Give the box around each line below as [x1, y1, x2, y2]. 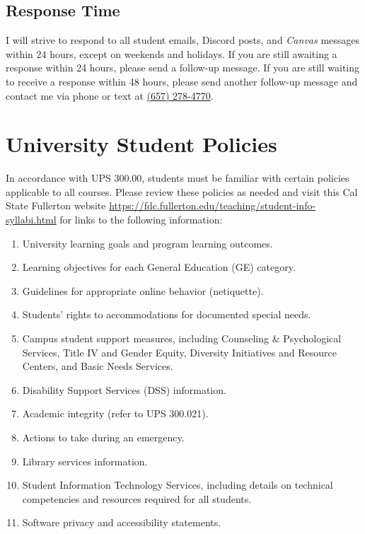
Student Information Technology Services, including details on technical [22, 477, 333, 492]
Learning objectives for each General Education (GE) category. [22, 260, 296, 274]
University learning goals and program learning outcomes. [22, 236, 273, 250]
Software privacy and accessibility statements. [22, 515, 221, 530]
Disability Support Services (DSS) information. [22, 382, 226, 397]
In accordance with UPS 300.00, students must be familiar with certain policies [6, 170, 349, 185]
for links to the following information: [59, 212, 223, 227]
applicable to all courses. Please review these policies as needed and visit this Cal [6, 184, 358, 199]
